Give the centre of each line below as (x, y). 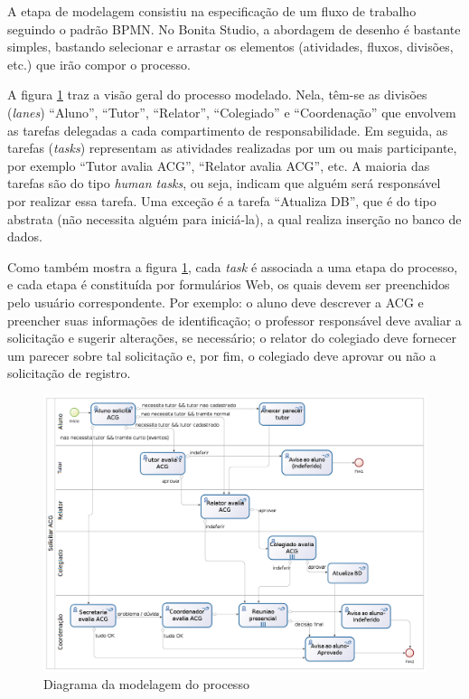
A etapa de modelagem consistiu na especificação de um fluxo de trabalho (212, 11)
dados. (25, 236)
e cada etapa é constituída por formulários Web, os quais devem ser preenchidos (229, 284)
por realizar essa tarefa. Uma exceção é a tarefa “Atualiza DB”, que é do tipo (222, 200)
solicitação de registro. (69, 373)
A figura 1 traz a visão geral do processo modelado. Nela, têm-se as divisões (217, 94)
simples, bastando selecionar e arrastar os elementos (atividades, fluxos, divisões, (230, 47)
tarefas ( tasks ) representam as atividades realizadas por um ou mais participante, (232, 148)
